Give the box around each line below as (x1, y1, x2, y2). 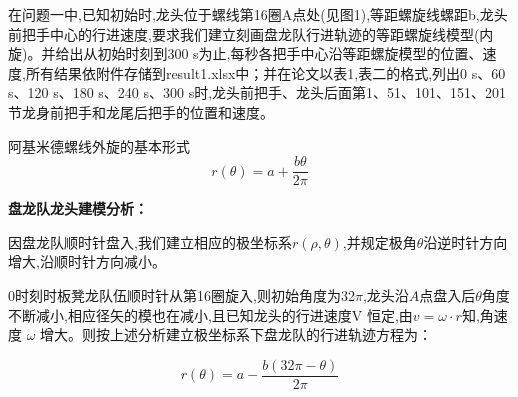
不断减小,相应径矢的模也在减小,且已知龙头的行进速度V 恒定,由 (8, 304, 413, 325)
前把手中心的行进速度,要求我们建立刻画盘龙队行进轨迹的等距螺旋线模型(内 (8, 23, 494, 44)
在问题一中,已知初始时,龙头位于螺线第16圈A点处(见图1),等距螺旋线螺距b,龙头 (8, 4, 508, 24)
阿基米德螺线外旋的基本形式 (8, 135, 190, 156)
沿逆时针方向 (423, 231, 508, 252)
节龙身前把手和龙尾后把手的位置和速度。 (8, 101, 274, 122)
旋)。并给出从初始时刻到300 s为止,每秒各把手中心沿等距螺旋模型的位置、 (8, 43, 483, 64)
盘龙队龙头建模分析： (8, 198, 148, 219)
